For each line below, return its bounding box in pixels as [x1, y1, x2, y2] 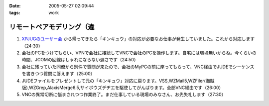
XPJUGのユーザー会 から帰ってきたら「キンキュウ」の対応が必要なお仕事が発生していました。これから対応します [21, 36, 255, 42]
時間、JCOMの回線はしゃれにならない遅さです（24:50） [21, 57, 139, 63]
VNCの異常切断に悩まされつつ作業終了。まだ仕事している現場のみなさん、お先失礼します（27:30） [21, 92, 226, 98]
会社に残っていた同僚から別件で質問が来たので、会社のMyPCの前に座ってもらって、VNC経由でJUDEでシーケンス [21, 64, 255, 70]
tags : [9, 10, 20, 16]
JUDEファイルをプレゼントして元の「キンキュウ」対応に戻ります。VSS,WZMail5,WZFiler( [21, 78, 206, 84]
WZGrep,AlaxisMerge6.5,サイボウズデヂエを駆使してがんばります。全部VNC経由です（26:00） [29, 85, 224, 91]
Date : [9, 3, 21, 8]
